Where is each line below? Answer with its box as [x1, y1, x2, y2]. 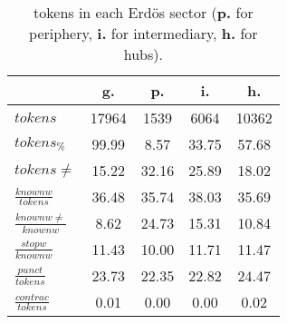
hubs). [123, 44, 163, 64]
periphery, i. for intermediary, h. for [29, 23, 258, 44]
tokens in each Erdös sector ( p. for [33, 2, 254, 23]
